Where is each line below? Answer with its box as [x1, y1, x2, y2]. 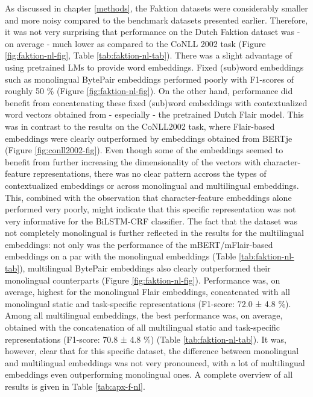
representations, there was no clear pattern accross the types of [33, 167, 267, 180]
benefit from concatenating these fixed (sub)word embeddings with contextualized [5, 96, 308, 109]
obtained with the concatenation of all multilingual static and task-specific [5, 321, 280, 334]
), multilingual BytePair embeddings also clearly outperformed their [19, 262, 271, 275]
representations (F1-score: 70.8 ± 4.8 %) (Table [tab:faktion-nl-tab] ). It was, [5, 332, 286, 345]
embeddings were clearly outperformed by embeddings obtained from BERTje [5, 132, 292, 144]
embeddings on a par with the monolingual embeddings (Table [5, 250, 236, 262]
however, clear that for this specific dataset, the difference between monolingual [5, 345, 299, 357]
